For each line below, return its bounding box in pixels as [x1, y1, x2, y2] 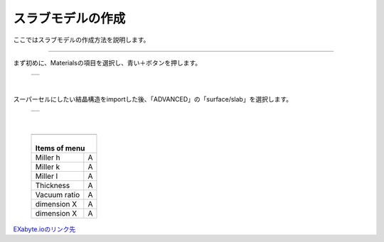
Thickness [35, 180, 70, 190]
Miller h [35, 153, 60, 163]
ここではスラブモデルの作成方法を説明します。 [13, 35, 150, 44]
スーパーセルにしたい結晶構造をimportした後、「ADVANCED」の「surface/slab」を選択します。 [13, 94, 293, 103]
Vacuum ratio [35, 189, 80, 199]
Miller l [35, 171, 58, 181]
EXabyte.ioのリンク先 [13, 224, 76, 233]
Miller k [35, 162, 60, 172]
